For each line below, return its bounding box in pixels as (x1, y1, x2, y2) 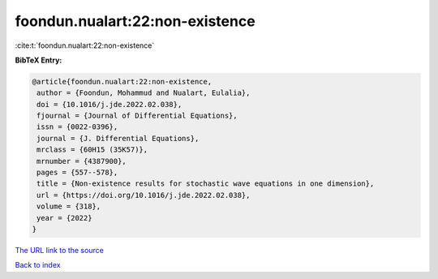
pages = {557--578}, (36, 168, 118, 178)
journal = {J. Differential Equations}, (36, 134, 200, 143)
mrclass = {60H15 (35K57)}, (36, 145, 148, 154)
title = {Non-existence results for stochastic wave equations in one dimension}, (36, 179, 375, 188)
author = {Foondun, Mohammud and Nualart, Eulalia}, (36, 88, 251, 97)
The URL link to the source (15, 245, 105, 255)
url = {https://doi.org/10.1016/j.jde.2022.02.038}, (36, 191, 251, 200)
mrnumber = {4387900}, (36, 157, 127, 165)
